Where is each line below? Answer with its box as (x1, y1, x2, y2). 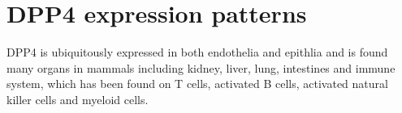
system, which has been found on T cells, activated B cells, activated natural (6, 75, 388, 92)
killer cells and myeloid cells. (6, 90, 149, 107)
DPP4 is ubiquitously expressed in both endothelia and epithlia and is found (6, 44, 388, 61)
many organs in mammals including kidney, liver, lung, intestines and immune (6, 59, 396, 76)
